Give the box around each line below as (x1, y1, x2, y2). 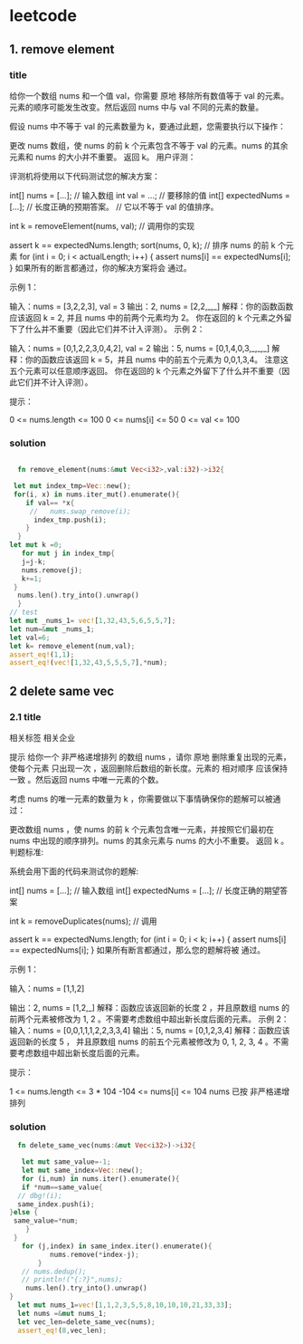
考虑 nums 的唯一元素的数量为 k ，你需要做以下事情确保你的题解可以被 (9, 793, 273, 804)
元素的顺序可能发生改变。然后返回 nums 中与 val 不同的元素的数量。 (9, 101, 264, 112)
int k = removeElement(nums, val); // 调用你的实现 (9, 220, 195, 231)
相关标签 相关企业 (9, 732, 75, 743)
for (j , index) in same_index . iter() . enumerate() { (21, 1242, 213, 1251)
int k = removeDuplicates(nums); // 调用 (9, 916, 157, 926)
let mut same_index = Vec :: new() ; (21, 1166, 144, 1176)
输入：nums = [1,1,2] (9, 983, 85, 994)
